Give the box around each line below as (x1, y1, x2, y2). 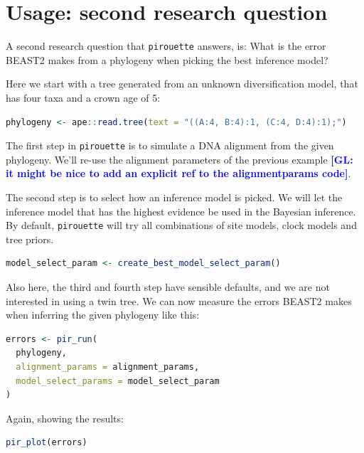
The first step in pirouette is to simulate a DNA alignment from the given (6, 138, 334, 153)
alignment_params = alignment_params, (16, 362, 200, 372)
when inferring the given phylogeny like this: (6, 307, 200, 322)
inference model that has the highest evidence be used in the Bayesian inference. (6, 203, 356, 218)
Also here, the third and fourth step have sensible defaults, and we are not (6, 279, 330, 294)
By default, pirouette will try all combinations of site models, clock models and (6, 218, 357, 233)
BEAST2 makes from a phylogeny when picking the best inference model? (6, 52, 328, 67)
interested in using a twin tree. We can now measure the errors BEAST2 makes (6, 293, 352, 308)
